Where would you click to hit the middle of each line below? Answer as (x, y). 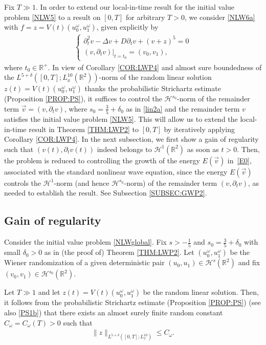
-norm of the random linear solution (155, 77)
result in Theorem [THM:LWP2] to (84, 129)
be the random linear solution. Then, (201, 292)
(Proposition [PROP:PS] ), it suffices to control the (83, 99)
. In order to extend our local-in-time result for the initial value (135, 7)
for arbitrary (146, 17)
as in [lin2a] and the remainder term (183, 108)
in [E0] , (239, 160)
